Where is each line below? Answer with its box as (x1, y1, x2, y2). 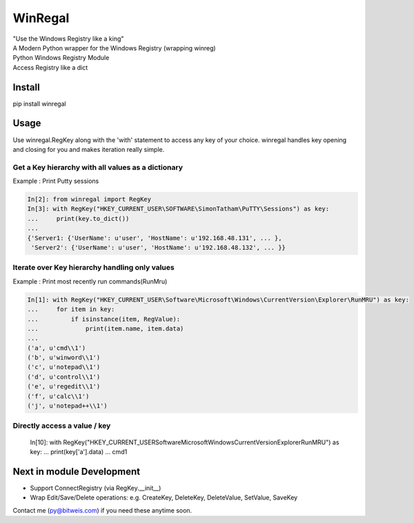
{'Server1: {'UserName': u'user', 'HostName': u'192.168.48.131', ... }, (27, 234, 282, 241)
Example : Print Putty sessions (12, 177, 99, 186)
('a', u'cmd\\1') (27, 344, 86, 352)
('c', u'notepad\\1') (27, 363, 101, 371)
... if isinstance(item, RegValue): (27, 315, 181, 323)
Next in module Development (12, 466, 141, 477)
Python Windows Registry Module (12, 54, 110, 62)
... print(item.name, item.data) (27, 324, 184, 333)
